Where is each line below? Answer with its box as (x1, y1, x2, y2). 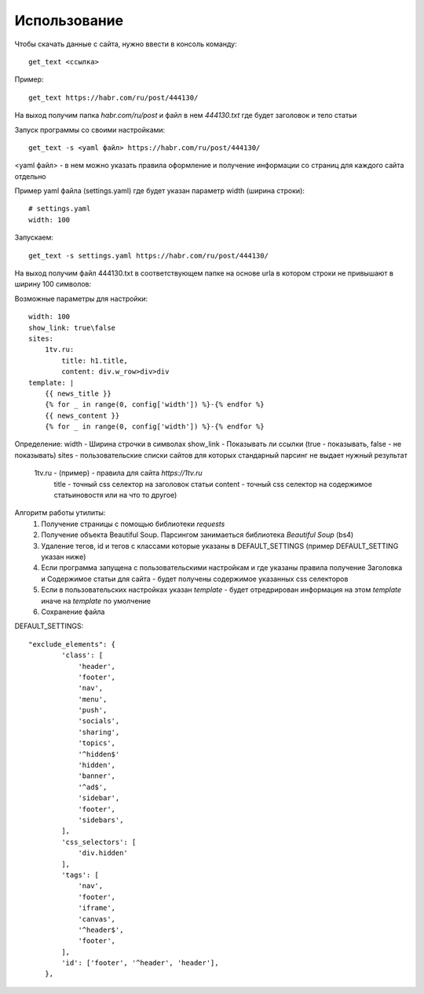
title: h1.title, (61, 356, 129, 365)
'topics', (78, 739, 116, 747)
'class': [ (61, 651, 104, 660)
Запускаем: (14, 232, 54, 243)
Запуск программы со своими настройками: (14, 125, 166, 134)
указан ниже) (41, 552, 86, 561)
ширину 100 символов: (14, 280, 92, 289)
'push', (78, 706, 108, 714)
